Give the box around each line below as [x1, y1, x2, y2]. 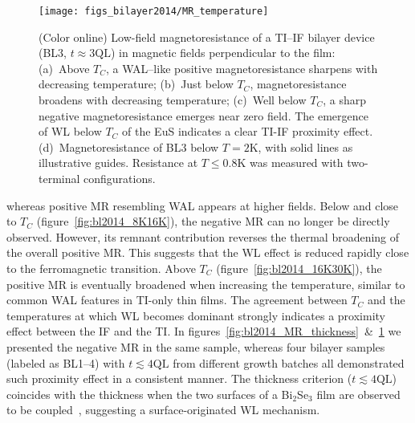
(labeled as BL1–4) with [6, 354, 125, 371]
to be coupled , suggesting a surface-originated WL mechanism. [6, 401, 320, 418]
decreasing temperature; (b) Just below [39, 75, 234, 92]
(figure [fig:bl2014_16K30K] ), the [216, 259, 382, 276]
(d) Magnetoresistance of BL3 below [39, 138, 219, 155]
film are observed [316, 385, 401, 402]
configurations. [83, 170, 156, 186]
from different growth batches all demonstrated [173, 354, 405, 371]
